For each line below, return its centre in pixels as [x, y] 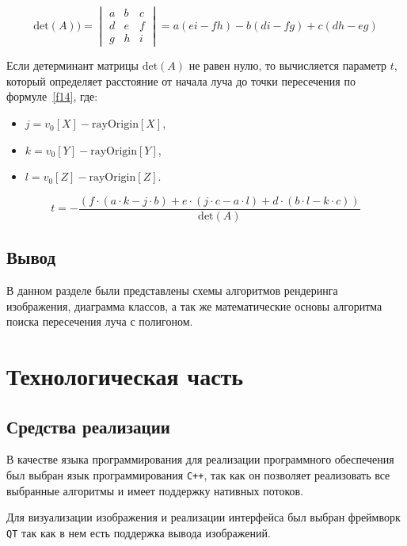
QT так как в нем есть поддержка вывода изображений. [139, 532]
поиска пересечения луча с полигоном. [100, 321]
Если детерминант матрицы [72, 65]
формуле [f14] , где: [52, 96]
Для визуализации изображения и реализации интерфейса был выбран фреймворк [203, 517]
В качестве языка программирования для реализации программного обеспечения [200, 459]
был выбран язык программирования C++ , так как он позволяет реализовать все [198, 475]
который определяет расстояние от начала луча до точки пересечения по [181, 80]
